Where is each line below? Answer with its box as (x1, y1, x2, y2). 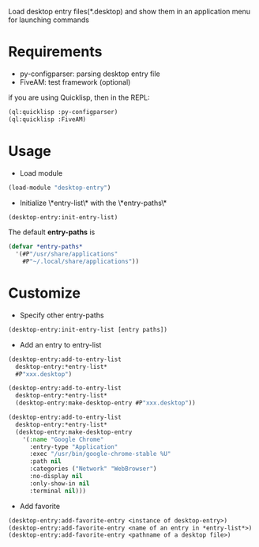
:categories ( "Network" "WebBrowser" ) (28, 465, 157, 473)
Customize (8, 284, 81, 302)
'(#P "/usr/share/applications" (15, 250, 118, 258)
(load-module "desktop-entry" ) (8, 184, 111, 192)
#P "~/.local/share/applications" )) (22, 257, 140, 266)
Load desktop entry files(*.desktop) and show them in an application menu (8, 7, 251, 16)
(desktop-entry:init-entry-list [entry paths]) (8, 325, 168, 333)
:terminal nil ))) (28, 487, 87, 495)
